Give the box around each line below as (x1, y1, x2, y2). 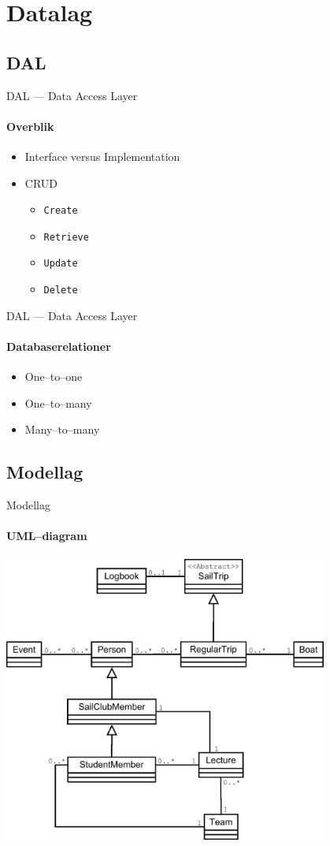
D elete (43, 285, 78, 296)
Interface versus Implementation (24, 147, 180, 164)
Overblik (6, 117, 54, 134)
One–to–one (24, 368, 83, 385)
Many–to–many (24, 421, 100, 438)
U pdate (43, 258, 78, 270)
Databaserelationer (6, 337, 111, 354)
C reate (43, 205, 78, 217)
